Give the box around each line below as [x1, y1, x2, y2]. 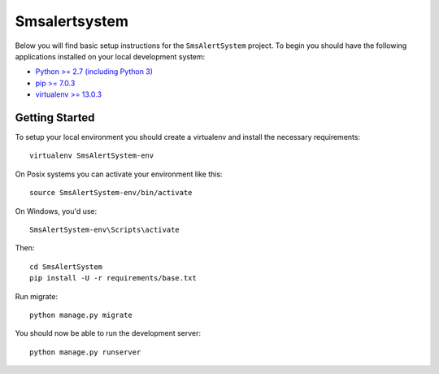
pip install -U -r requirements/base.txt [29, 273, 197, 283]
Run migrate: [15, 291, 59, 301]
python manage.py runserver [29, 347, 141, 357]
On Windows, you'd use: [15, 206, 98, 215]
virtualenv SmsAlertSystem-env [29, 151, 154, 160]
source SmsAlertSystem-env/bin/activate [29, 188, 193, 198]
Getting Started [15, 111, 95, 124]
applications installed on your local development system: [15, 51, 206, 61]
